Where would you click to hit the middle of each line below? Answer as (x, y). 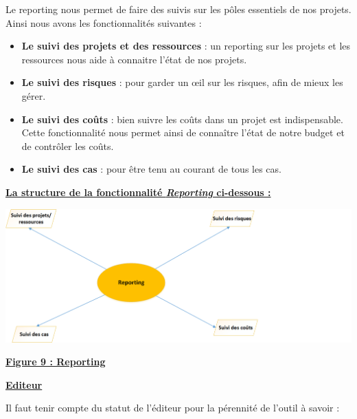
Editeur (24, 384)
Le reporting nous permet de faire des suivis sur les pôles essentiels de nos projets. (178, 9)
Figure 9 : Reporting (56, 362)
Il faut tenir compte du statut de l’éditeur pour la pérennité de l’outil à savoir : (173, 408)
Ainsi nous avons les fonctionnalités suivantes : (104, 22)
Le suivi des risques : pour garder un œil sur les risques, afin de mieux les (182, 82)
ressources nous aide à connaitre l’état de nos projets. (134, 59)
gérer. (34, 95)
